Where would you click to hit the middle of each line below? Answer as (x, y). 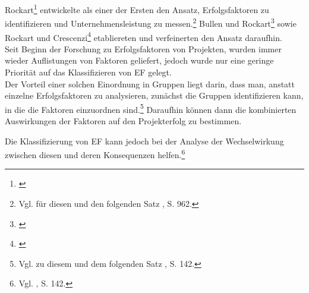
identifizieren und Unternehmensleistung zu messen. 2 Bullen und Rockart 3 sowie (151, 22)
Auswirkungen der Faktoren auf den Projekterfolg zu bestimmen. (123, 120)
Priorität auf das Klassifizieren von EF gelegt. (88, 72)
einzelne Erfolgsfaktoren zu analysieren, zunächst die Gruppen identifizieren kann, (154, 95)
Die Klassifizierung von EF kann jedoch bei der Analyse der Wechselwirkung (144, 141)
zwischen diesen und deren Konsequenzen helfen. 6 (95, 154)
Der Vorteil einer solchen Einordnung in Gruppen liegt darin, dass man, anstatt (150, 84)
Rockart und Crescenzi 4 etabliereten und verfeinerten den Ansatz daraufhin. (144, 36)
